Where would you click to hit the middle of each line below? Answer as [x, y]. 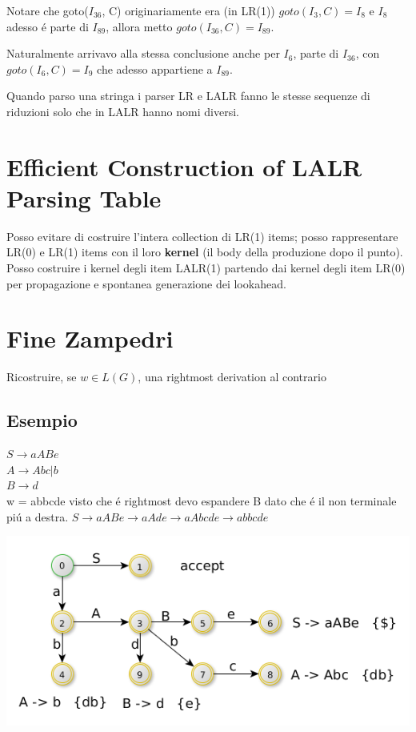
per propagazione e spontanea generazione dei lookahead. [146, 283]
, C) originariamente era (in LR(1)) [188, 10]
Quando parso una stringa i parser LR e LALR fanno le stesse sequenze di [188, 96]
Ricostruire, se [42, 377]
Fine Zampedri [90, 338]
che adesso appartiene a [155, 68]
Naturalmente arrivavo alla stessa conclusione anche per [143, 53]
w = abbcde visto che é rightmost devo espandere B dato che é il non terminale [202, 500]
